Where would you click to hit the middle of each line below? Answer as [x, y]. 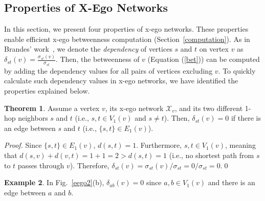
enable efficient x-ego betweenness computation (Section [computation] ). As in [127, 39]
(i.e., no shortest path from [212, 155]
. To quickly [237, 70]
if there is [246, 118]
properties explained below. [47, 90]
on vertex [214, 49]
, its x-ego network [134, 108]
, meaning [240, 145]
